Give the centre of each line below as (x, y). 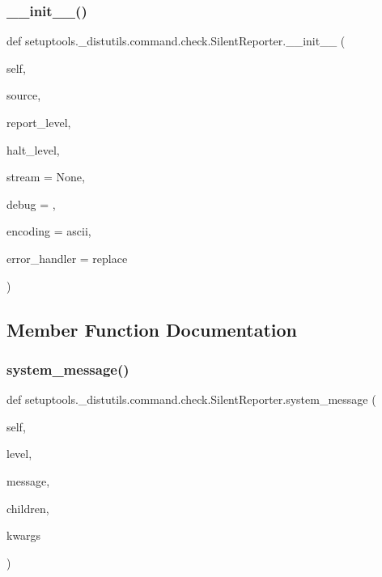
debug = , (31, 204)
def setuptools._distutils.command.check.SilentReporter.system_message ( (191, 399)
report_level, (39, 122)
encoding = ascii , (49, 231)
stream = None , (46, 177)
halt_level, (33, 149)
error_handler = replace (67, 258)
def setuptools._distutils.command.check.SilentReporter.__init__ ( (176, 41)
